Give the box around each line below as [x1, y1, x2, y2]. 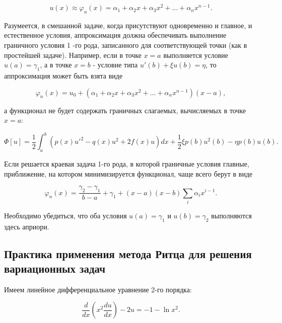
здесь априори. [4, 221, 49, 231]
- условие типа [93, 59, 138, 70]
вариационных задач [4, 261, 106, 276]
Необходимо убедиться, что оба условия [4, 210, 127, 220]
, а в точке [40, 59, 72, 70]
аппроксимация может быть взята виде [4, 70, 123, 81]
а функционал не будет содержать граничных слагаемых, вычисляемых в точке [4, 105, 246, 115]
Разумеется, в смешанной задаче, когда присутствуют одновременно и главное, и [4, 20, 252, 30]
